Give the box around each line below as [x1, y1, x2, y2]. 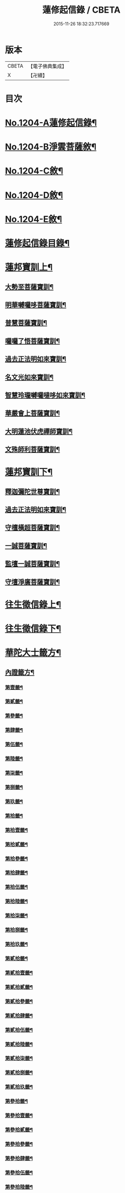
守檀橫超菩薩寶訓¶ [5, 524, 60, 532]
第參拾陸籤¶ [5, 1183, 33, 1190]
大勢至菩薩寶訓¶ [5, 283, 54, 291]
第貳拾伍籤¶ [5, 1027, 33, 1033]
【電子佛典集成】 [28, 63, 67, 70]
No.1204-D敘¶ [5, 189, 63, 201]
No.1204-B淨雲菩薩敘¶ [5, 142, 97, 152]
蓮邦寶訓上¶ [5, 262, 53, 273]
